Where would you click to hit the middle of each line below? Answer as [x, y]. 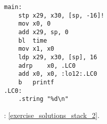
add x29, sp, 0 [43, 32]
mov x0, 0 [34, 24]
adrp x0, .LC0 [47, 66]
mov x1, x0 [36, 49]
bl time [32, 40]
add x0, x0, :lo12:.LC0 [58, 74]
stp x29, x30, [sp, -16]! [61, 15]
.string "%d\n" [43, 99]
